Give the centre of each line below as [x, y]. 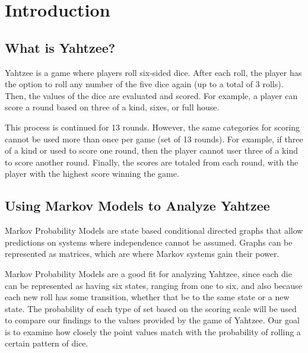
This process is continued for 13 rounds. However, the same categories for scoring [153, 127]
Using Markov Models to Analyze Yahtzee [137, 206]
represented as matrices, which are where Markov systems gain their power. [142, 254]
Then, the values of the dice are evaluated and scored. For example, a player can [151, 95]
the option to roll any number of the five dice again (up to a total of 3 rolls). [144, 84]
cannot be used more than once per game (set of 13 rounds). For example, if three [154, 139]
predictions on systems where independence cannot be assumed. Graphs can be [149, 242]
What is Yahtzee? [60, 47]
